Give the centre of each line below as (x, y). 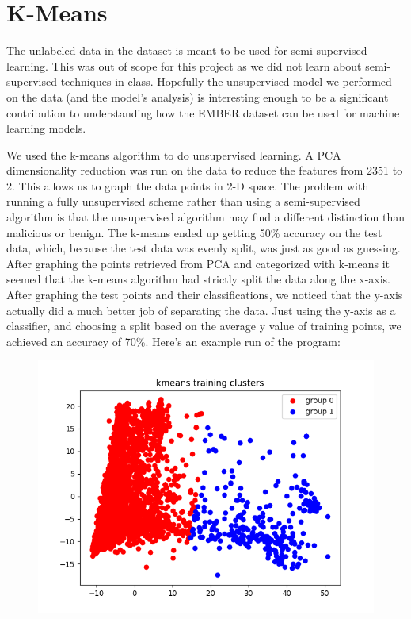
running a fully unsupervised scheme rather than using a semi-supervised (183, 201)
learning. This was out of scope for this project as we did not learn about (184, 65)
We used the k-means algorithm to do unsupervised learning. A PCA (174, 154)
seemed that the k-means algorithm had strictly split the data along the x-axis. (199, 279)
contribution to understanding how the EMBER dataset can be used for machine (203, 112)
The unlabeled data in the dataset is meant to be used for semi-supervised (187, 50)
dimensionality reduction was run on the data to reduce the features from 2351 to (205, 170)
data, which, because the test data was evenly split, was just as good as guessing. (204, 248)
